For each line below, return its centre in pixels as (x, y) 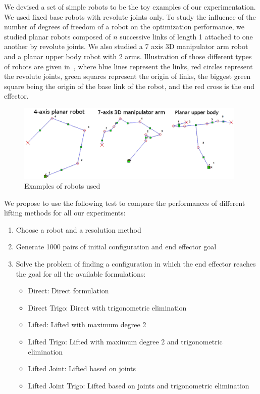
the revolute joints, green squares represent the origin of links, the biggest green (127, 76)
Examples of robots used (62, 186)
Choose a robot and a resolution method (79, 229)
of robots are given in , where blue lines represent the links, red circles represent (128, 66)
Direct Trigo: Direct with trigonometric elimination (107, 307)
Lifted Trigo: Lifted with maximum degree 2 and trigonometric (125, 342)
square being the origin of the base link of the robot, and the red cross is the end (129, 86)
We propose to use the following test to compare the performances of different (125, 203)
